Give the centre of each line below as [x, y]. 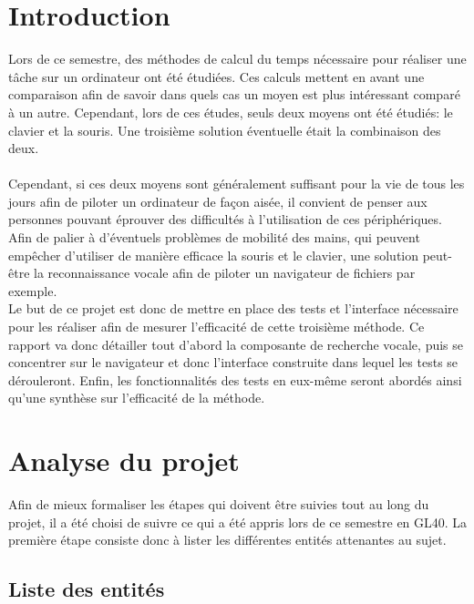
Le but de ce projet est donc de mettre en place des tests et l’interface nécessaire [233, 308]
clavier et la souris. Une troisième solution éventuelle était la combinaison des [225, 130]
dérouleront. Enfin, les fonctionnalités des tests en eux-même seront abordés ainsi [235, 379]
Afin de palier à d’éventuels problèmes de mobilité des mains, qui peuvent [214, 237]
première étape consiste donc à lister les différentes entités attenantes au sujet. [227, 540]
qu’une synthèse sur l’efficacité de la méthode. [137, 398]
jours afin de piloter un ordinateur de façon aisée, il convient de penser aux [218, 201]
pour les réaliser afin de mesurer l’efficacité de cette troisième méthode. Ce [216, 327]
